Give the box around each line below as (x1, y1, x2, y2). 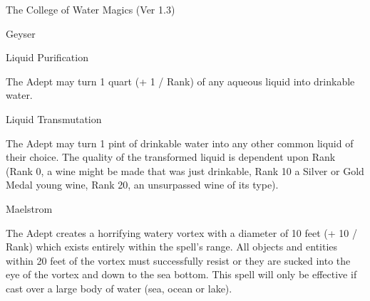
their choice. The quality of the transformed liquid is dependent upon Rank (6, 149, 336, 164)
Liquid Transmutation (6, 111, 102, 126)
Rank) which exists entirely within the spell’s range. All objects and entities (6, 239, 338, 254)
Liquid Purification (6, 50, 88, 65)
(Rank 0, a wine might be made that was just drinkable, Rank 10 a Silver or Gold (6, 163, 364, 178)
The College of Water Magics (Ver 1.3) (6, 2, 175, 16)
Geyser (6, 26, 36, 41)
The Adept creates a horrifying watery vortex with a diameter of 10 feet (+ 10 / (6, 225, 357, 240)
